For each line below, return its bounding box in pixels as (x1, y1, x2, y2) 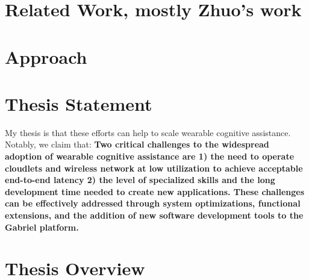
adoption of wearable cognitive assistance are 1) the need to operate (5, 150, 295, 163)
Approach (5, 44, 87, 69)
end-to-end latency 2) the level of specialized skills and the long (5, 173, 275, 186)
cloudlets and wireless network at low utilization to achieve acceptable (5, 161, 303, 174)
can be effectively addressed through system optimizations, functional (5, 197, 301, 210)
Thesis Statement (5, 91, 152, 116)
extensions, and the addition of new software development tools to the (5, 209, 304, 222)
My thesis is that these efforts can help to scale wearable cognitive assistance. (5, 126, 291, 138)
